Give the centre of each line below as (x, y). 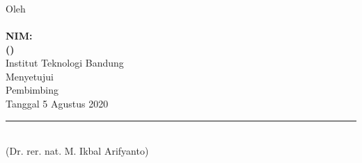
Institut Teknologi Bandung (65, 63)
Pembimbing (32, 90)
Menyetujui (30, 76)
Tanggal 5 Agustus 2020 (57, 103)
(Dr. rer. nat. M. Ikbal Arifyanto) (77, 151)
